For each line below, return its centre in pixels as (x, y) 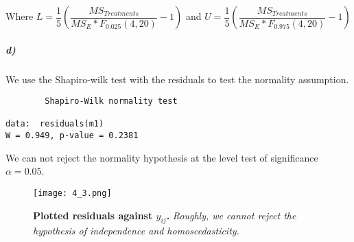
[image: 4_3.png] (72, 193)
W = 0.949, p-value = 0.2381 (72, 136)
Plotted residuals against (93, 215)
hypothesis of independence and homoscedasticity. (136, 231)
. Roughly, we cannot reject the (231, 215)
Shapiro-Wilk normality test (111, 101)
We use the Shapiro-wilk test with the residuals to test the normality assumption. (177, 79)
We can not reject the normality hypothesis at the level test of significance (162, 157)
